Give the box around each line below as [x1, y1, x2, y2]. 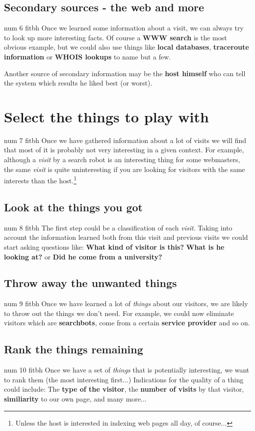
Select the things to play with [4, 106, 209, 126]
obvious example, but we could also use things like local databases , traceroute [4, 42, 249, 52]
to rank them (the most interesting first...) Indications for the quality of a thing [4, 374, 244, 384]
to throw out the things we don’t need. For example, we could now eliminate [4, 308, 234, 318]
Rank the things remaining [4, 342, 143, 357]
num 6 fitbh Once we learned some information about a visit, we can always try [4, 23, 244, 33]
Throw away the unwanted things [4, 275, 177, 290]
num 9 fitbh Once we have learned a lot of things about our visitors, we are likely [4, 298, 248, 309]
